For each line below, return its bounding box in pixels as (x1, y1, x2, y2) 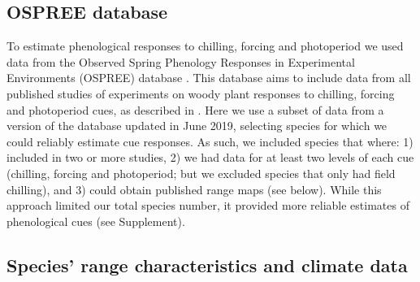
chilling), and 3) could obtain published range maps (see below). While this (6, 180, 382, 197)
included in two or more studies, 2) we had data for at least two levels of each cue (6, 149, 414, 166)
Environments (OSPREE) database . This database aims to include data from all (6, 69, 411, 86)
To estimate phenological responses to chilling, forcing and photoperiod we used (6, 37, 404, 54)
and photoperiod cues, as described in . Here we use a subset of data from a (6, 101, 384, 118)
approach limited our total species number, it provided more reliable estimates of (6, 197, 409, 214)
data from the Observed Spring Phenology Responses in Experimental (6, 53, 355, 70)
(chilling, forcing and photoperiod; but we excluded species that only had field (6, 164, 396, 181)
